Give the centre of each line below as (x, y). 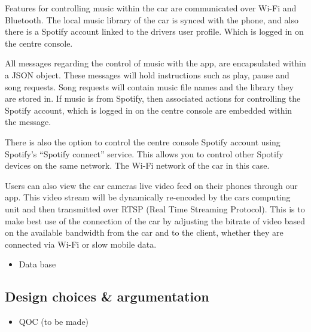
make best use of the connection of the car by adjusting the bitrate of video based (155, 220)
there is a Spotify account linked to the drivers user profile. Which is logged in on (154, 31)
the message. (28, 122)
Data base (37, 264)
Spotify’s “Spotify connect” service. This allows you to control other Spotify (144, 153)
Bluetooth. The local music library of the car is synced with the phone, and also (152, 19)
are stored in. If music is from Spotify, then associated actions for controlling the (153, 98)
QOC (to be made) (54, 322)
